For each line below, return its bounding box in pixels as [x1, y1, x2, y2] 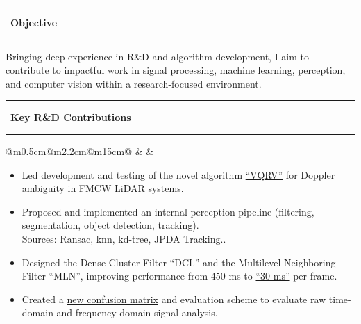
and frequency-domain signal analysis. [56, 305, 218, 320]
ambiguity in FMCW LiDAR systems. [22, 181, 184, 195]
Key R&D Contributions [10, 110, 131, 124]
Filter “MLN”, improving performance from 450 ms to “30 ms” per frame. [22, 268, 337, 283]
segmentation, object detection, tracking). [22, 218, 199, 232]
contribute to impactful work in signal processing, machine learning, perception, [6, 63, 346, 77]
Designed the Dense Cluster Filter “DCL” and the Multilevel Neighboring [22, 254, 336, 269]
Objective [10, 15, 58, 29]
